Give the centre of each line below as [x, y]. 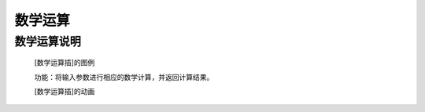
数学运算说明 [48, 42]
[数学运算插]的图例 [65, 63]
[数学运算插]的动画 [65, 91]
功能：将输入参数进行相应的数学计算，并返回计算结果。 [124, 77]
